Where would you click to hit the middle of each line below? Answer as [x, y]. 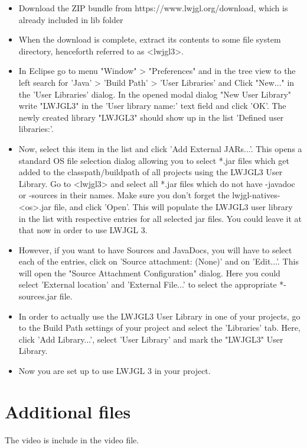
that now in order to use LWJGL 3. [83, 230]
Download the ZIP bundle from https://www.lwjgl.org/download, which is [153, 8]
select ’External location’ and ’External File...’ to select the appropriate [148, 284]
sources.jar [38, 296]
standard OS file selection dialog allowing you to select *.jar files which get [154, 160]
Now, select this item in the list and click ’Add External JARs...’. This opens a [160, 148]
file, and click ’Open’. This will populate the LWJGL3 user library [173, 206]
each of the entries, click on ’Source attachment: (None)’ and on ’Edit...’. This [159, 261]
